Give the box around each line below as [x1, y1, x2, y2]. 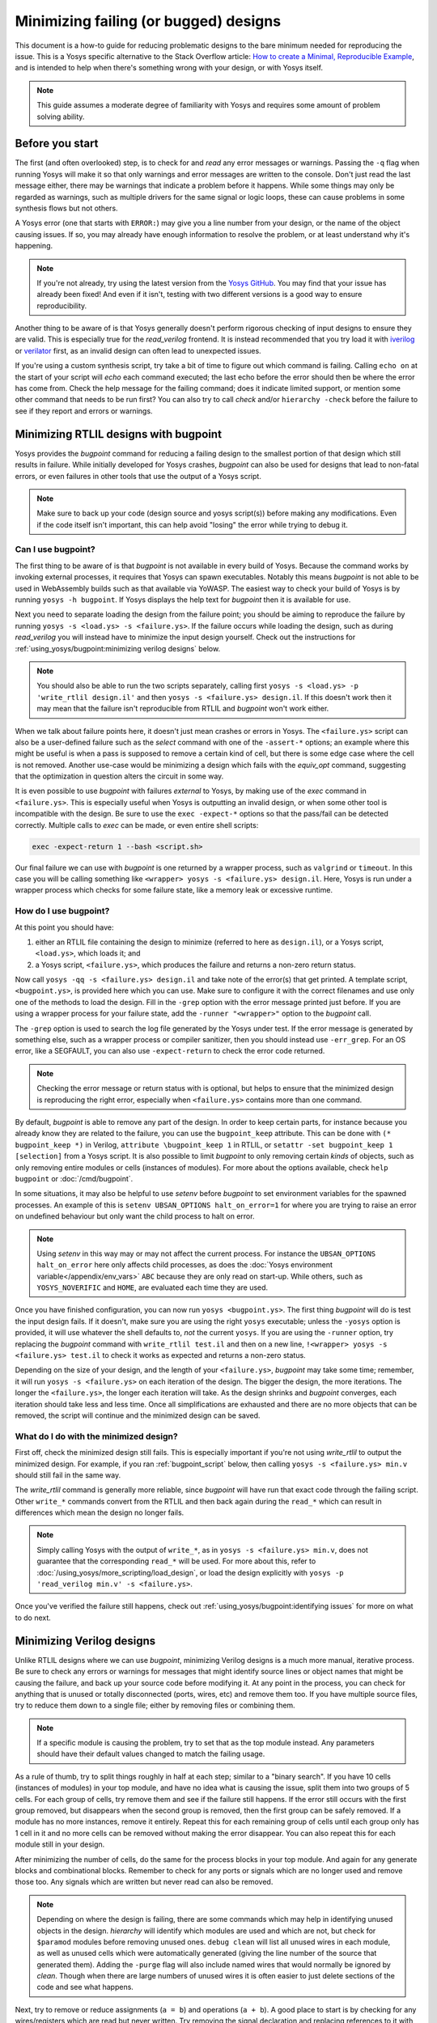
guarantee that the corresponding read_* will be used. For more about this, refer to [36, 1556, 316, 1566]
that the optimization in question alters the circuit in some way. [15, 771, 224, 781]
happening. [15, 241, 53, 251]
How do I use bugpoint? [15, 905, 110, 917]
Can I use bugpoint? [15, 544, 96, 555]
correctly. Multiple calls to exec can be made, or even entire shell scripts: [15, 820, 259, 829]
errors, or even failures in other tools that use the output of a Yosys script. [15, 471, 262, 481]
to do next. [15, 1613, 52, 1622]
